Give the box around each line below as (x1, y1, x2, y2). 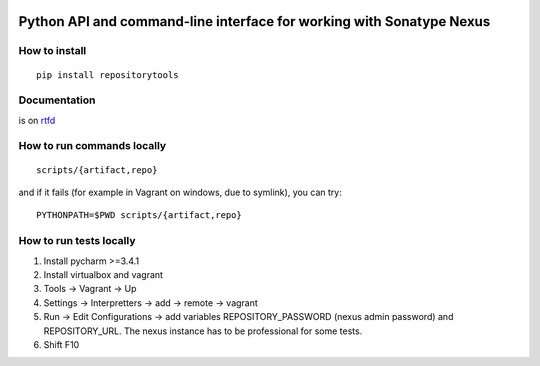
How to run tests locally (18, 234, 136, 248)
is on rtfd (18, 114, 56, 126)
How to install (18, 44, 87, 58)
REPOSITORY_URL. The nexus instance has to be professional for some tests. (43, 325, 363, 337)
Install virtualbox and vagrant (43, 268, 164, 280)
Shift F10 (43, 338, 80, 350)
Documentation (18, 93, 96, 107)
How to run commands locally (18, 139, 167, 153)
